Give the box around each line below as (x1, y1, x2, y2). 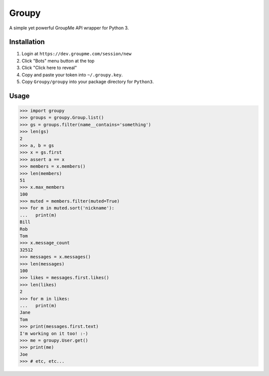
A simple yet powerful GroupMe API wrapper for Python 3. (9, 25, 129, 31)
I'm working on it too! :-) (19, 331, 88, 336)
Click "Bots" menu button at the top (21, 58, 95, 64)
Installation (9, 38, 45, 46)
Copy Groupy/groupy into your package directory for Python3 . (21, 79, 154, 85)
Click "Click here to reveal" (21, 65, 77, 71)
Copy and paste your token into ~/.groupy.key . (21, 72, 123, 78)
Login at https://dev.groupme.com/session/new (21, 51, 132, 57)
